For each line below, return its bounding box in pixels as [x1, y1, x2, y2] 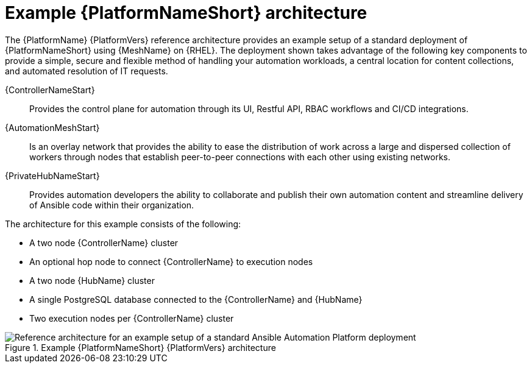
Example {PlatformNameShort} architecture [5, 2, 367, 23]
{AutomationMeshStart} [5, 122, 100, 133]
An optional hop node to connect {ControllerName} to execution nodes [29, 256, 313, 267]
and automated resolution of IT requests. [5, 65, 168, 76]
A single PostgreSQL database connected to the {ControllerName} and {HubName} [29, 294, 363, 305]
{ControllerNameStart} [5, 84, 95, 95]
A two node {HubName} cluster [29, 275, 155, 286]
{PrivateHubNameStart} [5, 170, 100, 181]
